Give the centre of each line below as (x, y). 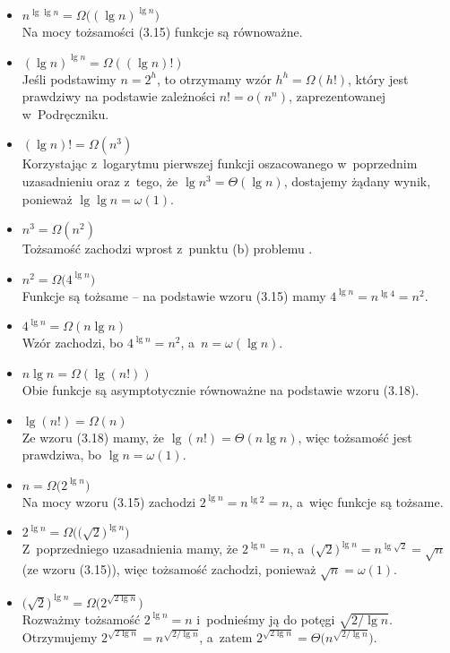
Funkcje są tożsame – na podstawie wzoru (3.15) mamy (174, 295)
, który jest (378, 78)
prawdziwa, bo (62, 455)
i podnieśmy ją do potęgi (266, 619)
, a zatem (226, 636)
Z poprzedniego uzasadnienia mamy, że (130, 549)
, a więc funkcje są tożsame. (366, 501)
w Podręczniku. (65, 113)
